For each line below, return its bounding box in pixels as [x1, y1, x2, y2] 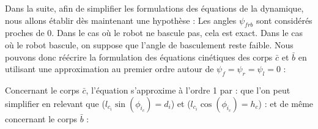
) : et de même [258, 97, 314, 109]
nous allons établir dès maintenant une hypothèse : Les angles [5, 13, 237, 26]
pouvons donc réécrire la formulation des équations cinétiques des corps [5, 50, 273, 63]
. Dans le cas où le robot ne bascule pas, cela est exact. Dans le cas [51, 26, 303, 39]
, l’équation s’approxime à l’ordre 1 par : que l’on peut [86, 83, 290, 96]
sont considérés [256, 13, 312, 26]
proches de [5, 26, 45, 39]
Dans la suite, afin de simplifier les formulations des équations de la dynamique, [5, 2, 304, 14]
